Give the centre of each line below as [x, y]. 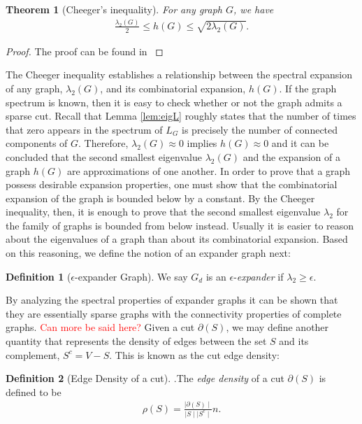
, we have [254, 9]
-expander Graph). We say [131, 276]
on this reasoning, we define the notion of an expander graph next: [148, 253]
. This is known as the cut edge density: [194, 354]
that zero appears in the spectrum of [84, 129]
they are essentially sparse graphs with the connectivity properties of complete [174, 313]
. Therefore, [103, 143]
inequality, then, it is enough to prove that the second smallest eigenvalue [163, 212]
